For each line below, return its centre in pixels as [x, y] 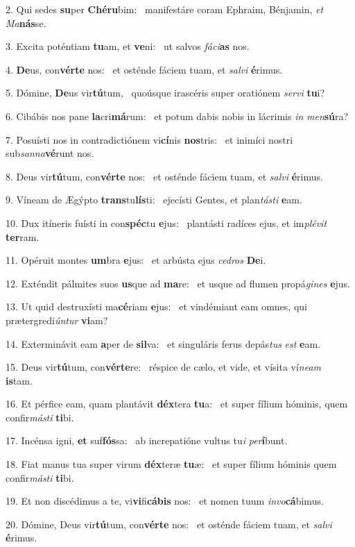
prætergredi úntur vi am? [57, 320]
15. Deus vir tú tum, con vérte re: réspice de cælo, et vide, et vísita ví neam [164, 367]
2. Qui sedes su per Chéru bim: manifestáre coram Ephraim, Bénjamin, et [165, 9]
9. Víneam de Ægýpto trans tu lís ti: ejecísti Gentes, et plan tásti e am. [154, 200]
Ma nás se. [26, 23]
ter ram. [23, 236]
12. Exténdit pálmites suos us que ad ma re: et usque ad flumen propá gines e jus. [178, 283]
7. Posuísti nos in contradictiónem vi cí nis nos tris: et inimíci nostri [149, 139]
